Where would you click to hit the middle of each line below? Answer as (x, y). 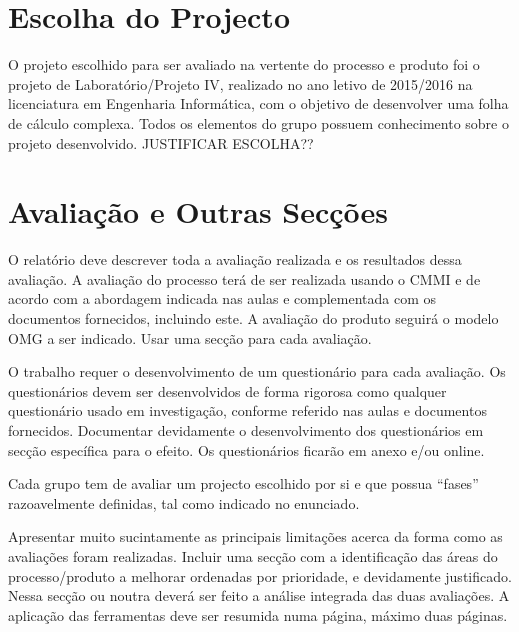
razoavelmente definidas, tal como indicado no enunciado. (184, 502)
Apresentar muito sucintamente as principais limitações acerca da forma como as (255, 536)
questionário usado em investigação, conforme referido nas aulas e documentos (247, 410)
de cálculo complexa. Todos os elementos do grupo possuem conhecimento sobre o (258, 122)
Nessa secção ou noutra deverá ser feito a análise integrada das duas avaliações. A (259, 595)
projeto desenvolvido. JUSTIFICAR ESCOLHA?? (161, 142)
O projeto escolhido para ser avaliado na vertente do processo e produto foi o (244, 64)
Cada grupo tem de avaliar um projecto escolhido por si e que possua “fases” (243, 483)
